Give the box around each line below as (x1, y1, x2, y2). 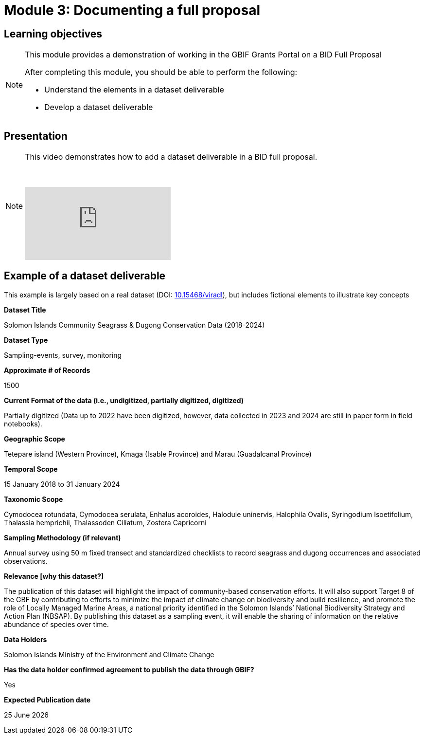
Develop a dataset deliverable (44, 102, 153, 112)
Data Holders (4, 635, 47, 644)
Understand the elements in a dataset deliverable (44, 85, 224, 95)
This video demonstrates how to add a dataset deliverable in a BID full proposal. (25, 152, 318, 162)
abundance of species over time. (4, 620, 109, 628)
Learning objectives (4, 27, 103, 40)
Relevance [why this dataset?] (4, 572, 104, 580)
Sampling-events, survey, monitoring (4, 351, 122, 359)
